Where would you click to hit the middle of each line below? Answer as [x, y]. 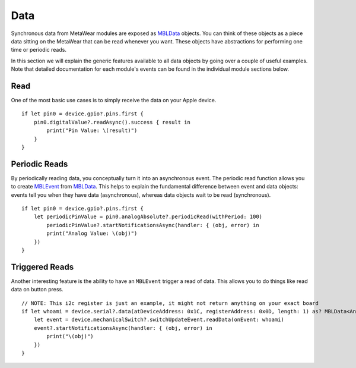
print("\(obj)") [70, 336]
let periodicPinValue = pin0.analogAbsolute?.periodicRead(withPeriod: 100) [148, 217]
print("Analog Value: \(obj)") [92, 234]
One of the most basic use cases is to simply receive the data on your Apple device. [114, 100]
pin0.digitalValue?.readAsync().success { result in [112, 122]
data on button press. [37, 290]
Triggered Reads [42, 267]
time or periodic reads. [39, 50]
